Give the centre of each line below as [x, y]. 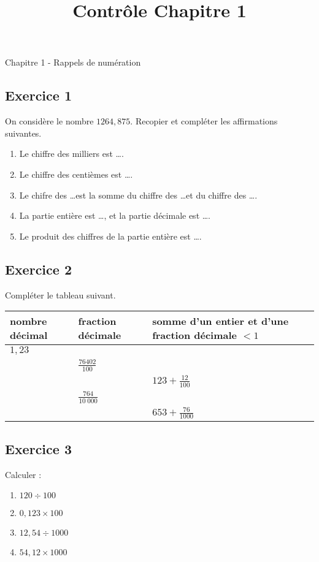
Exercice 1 [38, 95]
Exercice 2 [38, 269]
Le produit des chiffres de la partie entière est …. [110, 236]
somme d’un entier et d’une [221, 321]
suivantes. [23, 133]
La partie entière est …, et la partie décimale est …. [115, 215]
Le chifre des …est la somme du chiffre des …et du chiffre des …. [138, 195]
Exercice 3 [38, 448]
